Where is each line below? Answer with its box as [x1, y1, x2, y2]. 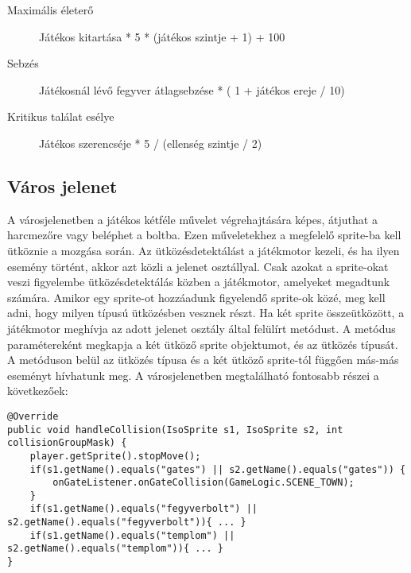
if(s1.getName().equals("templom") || [29, 529, 235, 541]
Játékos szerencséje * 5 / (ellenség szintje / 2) [39, 134, 262, 151]
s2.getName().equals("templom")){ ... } [7, 543, 224, 555]
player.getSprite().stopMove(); [29, 450, 201, 462]
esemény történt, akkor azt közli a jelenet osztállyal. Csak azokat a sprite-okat [7, 257, 389, 274]
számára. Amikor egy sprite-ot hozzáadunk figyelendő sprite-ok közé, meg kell [7, 288, 386, 305]
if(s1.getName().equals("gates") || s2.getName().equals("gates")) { [29, 463, 406, 475]
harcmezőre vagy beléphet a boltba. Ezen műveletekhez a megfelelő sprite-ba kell [7, 226, 401, 243]
